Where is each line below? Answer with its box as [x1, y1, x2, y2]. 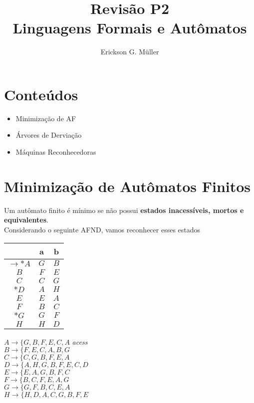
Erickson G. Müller [100, 46, 159, 57]
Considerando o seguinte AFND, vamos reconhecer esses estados [4, 224, 201, 234]
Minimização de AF [15, 113, 76, 123]
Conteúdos [4, 84, 78, 104]
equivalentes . [4, 214, 48, 225]
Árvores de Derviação [15, 130, 82, 140]
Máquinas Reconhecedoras [15, 147, 96, 157]
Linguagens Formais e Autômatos [12, 17, 247, 38]
